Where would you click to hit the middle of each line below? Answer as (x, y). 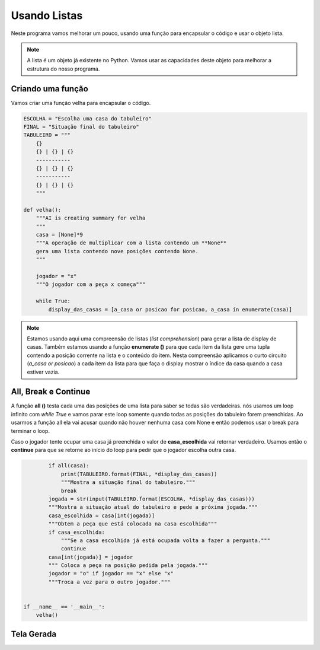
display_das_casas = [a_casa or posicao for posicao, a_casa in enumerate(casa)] (170, 309)
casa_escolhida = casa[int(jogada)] (102, 515)
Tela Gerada (33, 634)
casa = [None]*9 (59, 235)
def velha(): (42, 210)
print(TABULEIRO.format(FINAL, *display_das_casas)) (139, 474)
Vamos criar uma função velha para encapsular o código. (81, 103)
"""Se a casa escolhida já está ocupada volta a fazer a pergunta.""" (166, 540)
